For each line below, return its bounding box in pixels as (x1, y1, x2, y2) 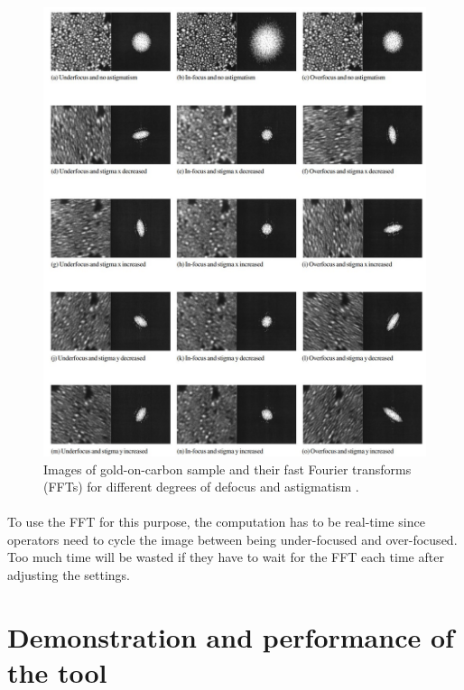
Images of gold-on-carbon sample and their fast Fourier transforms (43, 459, 412, 478)
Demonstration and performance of (7, 618, 454, 655)
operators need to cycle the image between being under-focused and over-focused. (7, 529, 458, 548)
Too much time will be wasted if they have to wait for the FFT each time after (7, 547, 444, 566)
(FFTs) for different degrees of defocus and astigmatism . (43, 477, 359, 496)
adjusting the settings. (7, 566, 130, 584)
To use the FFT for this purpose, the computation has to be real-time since (7, 512, 425, 531)
